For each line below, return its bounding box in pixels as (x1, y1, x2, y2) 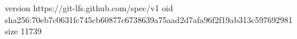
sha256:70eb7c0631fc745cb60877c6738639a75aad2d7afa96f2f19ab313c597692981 (5, 13, 293, 25)
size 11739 (5, 25, 42, 37)
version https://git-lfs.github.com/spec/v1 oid (5, 2, 173, 14)
